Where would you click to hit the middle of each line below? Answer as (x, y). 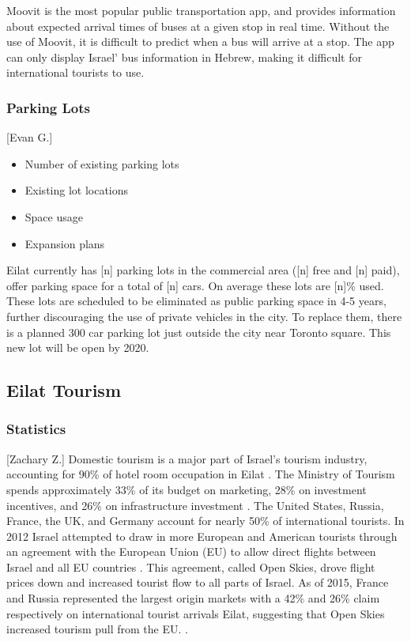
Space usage (54, 216)
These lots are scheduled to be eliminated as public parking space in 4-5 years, (196, 301)
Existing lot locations (77, 190)
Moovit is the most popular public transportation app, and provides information (201, 10)
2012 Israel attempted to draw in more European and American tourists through (202, 536)
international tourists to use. (75, 72)
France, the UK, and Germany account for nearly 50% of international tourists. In (205, 521)
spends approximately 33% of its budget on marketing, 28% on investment (187, 489)
